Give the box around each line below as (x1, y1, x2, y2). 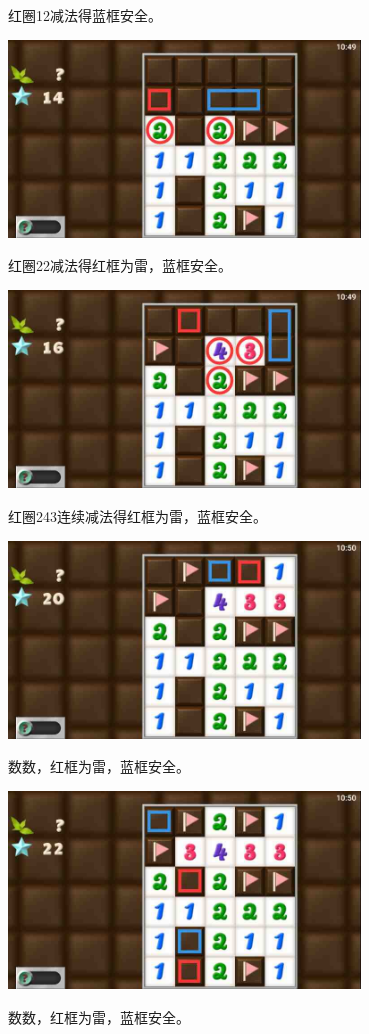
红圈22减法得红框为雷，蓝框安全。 (8, 255, 232, 276)
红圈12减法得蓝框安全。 (8, 5, 162, 25)
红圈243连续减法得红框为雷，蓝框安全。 (8, 505, 267, 526)
